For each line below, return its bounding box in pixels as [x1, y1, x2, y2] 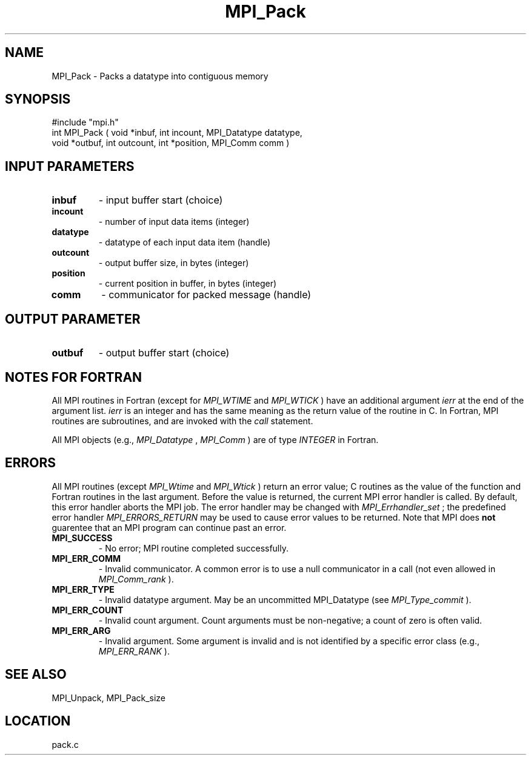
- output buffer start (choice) [98, 347, 230, 359]
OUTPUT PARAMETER [5, 311, 141, 327]
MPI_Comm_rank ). [98, 573, 174, 584]
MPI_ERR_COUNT [52, 604, 124, 615]
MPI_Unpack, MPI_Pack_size [52, 692, 166, 703]
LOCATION [5, 713, 71, 729]
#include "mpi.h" [52, 117, 119, 128]
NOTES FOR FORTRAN [5, 369, 142, 385]
